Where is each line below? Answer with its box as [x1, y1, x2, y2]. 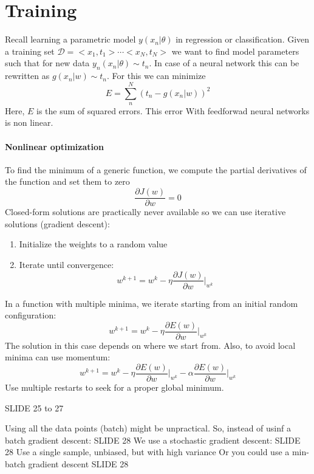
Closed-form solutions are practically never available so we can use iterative [5, 205, 286, 218]
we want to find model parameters [171, 44, 299, 57]
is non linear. [5, 116, 53, 129]
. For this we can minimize [107, 69, 206, 82]
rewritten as [5, 69, 50, 82]
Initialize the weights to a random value [19, 238, 168, 250]
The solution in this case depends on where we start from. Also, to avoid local [5, 338, 296, 351]
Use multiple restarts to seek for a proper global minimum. [5, 381, 224, 394]
